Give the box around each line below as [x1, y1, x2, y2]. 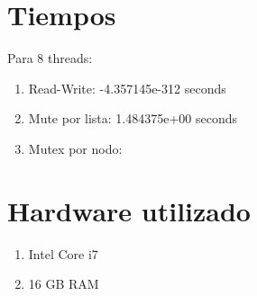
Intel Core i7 [28, 244, 98, 263]
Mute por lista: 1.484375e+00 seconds [28, 109, 238, 128]
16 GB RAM [28, 274, 99, 293]
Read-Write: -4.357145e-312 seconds [28, 78, 226, 97]
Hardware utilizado [7, 192, 251, 229]
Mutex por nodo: [28, 139, 123, 157]
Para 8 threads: [7, 49, 93, 67]
